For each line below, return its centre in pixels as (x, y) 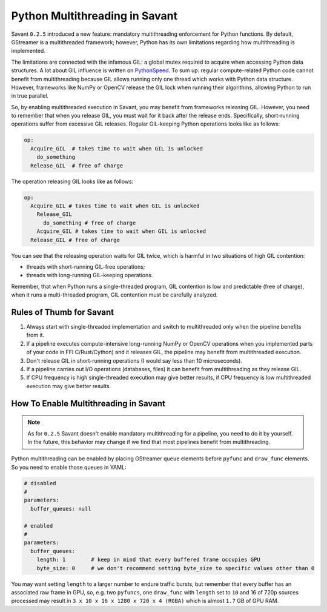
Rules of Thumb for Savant (63, 312)
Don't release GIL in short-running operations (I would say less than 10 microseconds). (134, 360)
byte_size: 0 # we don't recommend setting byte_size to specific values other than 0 (176, 568)
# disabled (40, 483)
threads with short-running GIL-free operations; (86, 266)
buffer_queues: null (61, 509)
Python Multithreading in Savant (94, 16)
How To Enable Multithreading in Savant (88, 403)
